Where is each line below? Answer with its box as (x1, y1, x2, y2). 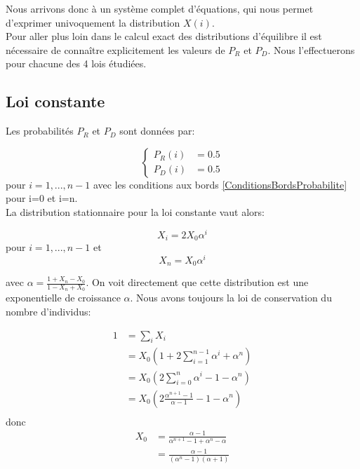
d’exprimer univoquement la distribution (6, 15, 180, 29)
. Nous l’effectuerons (267, 42, 355, 57)
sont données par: (119, 123, 195, 138)
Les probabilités (6, 123, 74, 138)
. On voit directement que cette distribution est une (86, 275, 309, 290)
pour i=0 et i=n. (6, 191, 78, 205)
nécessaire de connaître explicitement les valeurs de (6, 42, 225, 57)
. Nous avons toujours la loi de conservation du (130, 290, 332, 305)
